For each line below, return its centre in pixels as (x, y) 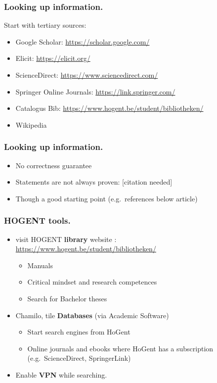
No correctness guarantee (54, 165)
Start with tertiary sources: (45, 25)
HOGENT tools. (37, 220)
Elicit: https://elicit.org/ (53, 58)
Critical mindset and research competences (92, 282)
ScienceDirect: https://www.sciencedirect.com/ (87, 75)
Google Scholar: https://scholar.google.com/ (83, 41)
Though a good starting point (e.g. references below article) (107, 198)
